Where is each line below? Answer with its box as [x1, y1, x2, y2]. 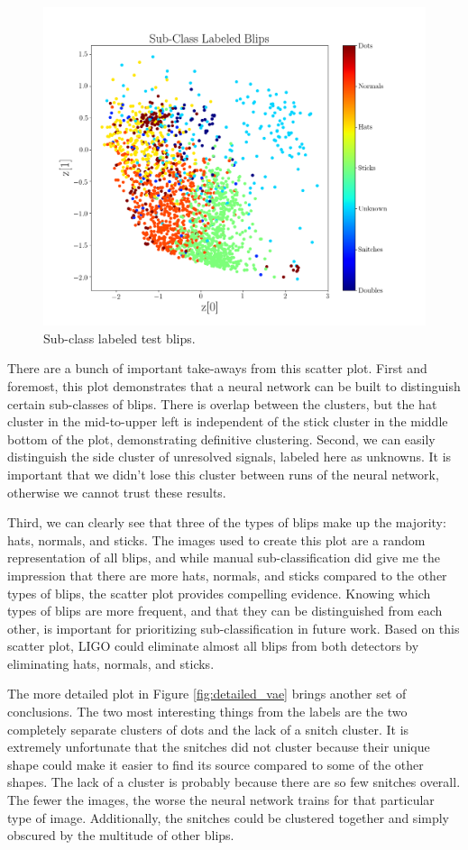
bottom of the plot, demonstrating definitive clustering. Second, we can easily [7, 429, 436, 448]
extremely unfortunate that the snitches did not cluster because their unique [7, 737, 430, 756]
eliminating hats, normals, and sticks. [7, 653, 215, 672]
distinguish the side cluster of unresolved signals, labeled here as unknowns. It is [7, 447, 452, 466]
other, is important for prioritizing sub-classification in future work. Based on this [7, 618, 460, 637]
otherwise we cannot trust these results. [7, 482, 226, 501]
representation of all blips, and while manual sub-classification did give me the [7, 548, 440, 567]
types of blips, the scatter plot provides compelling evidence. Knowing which [7, 583, 431, 602]
